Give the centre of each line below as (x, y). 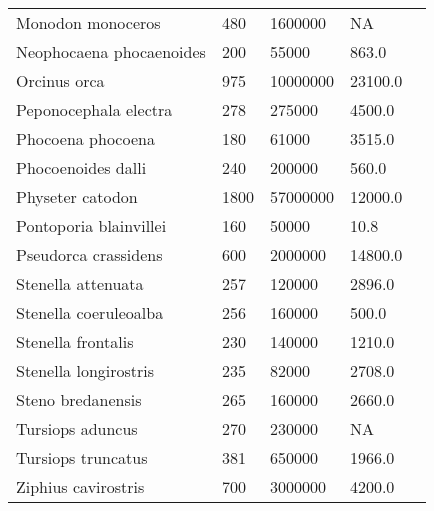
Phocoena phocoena (85, 138)
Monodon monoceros (88, 22)
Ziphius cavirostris (80, 486)
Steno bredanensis (79, 399)
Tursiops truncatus (82, 457)
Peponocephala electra (94, 109)
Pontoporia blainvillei (91, 225)
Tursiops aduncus (77, 428)
